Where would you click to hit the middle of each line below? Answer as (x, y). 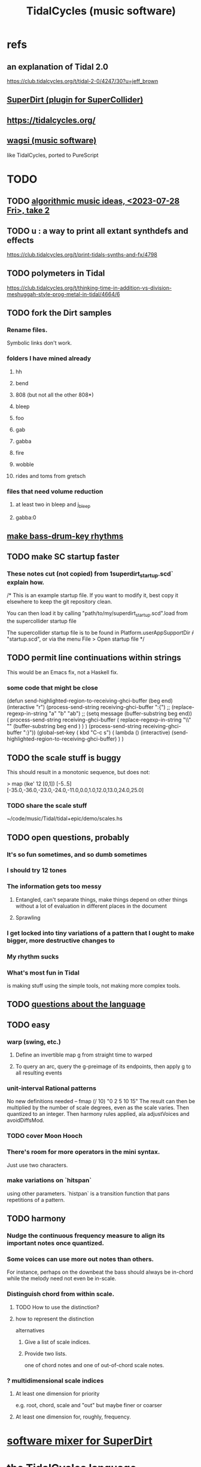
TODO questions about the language (76, 1004)
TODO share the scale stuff (47, 805)
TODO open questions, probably (68, 837)
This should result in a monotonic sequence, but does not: (78, 772)
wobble (25, 464)
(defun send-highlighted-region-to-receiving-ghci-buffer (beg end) (90, 701)
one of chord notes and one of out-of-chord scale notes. (94, 1365)
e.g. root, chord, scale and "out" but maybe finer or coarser (89, 1405)
